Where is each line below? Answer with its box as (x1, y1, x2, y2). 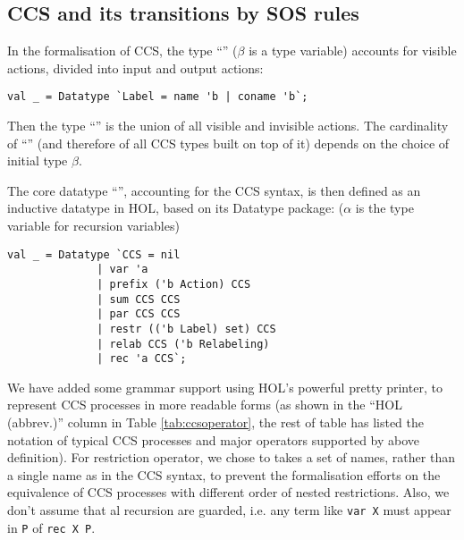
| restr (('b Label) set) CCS (97, 322, 276, 335)
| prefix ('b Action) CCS (97, 277, 251, 291)
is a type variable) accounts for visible (249, 41, 457, 60)
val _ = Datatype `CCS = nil (7, 248, 181, 261)
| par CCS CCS (97, 308, 181, 321)
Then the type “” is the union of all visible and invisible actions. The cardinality (7, 116, 449, 135)
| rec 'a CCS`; (97, 352, 187, 366)
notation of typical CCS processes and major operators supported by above (7, 430, 420, 449)
